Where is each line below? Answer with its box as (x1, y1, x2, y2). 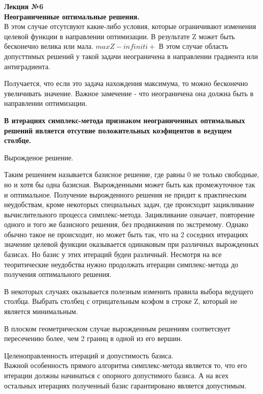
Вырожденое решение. (4, 152, 74, 162)
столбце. (4, 135, 31, 146)
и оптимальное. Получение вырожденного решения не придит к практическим (4, 189, 247, 200)
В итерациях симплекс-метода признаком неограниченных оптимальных (4, 115, 245, 125)
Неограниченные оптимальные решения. (4, 11, 140, 21)
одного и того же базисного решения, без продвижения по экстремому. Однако (4, 219, 248, 230)
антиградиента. (4, 61, 50, 71)
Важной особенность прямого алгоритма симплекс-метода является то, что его (4, 360, 247, 371)
